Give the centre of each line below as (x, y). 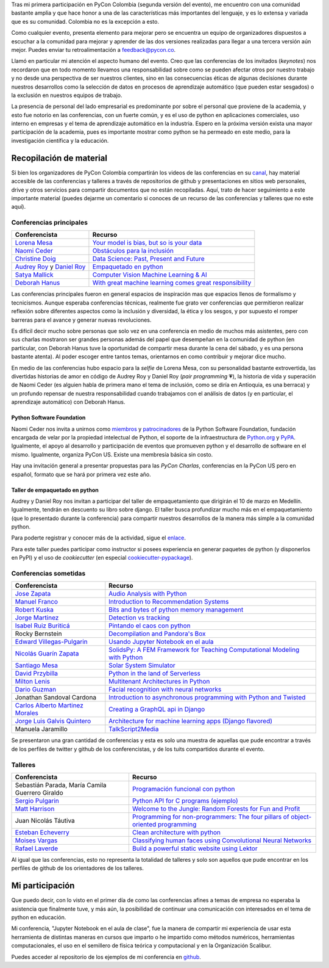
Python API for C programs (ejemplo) (185, 801)
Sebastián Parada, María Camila (61, 785)
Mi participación (43, 886)
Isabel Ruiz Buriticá (42, 626)
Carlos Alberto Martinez (49, 706)
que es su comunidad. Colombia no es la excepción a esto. (85, 21)
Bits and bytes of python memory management (176, 610)
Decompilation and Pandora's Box (157, 634)
